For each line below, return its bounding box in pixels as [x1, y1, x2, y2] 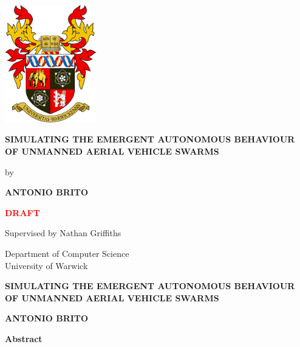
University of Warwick [5, 259, 88, 272]
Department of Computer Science [5, 247, 129, 259]
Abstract [5, 332, 43, 345]
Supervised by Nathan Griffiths [5, 226, 121, 239]
